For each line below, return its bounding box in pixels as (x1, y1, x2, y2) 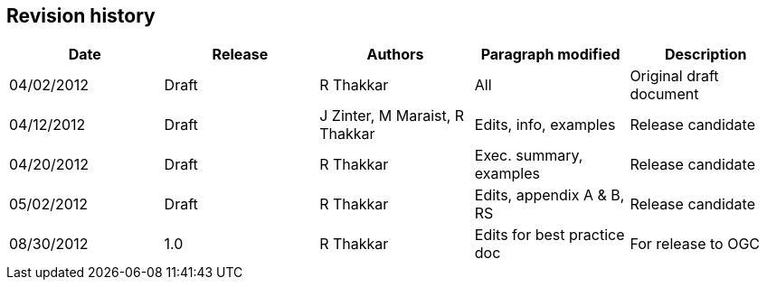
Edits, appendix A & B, (474, 186, 625, 205)
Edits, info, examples (474, 116, 616, 134)
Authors (366, 45, 424, 64)
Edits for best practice (474, 226, 625, 245)
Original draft (630, 67, 719, 86)
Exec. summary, (474, 146, 583, 165)
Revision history (6, 5, 156, 27)
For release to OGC (630, 235, 761, 254)
